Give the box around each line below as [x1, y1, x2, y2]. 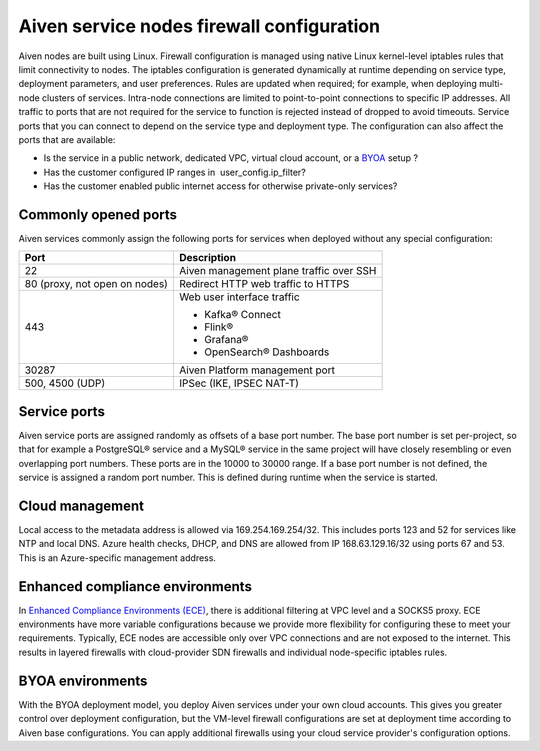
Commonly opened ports [18, 206, 178, 223]
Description [178, 251, 237, 265]
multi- [478, 78, 504, 90]
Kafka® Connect [203, 308, 282, 322]
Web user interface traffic [178, 290, 300, 304]
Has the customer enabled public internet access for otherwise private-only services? [43, 180, 398, 192]
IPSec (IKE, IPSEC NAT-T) [178, 376, 300, 390]
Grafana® [203, 333, 249, 347]
